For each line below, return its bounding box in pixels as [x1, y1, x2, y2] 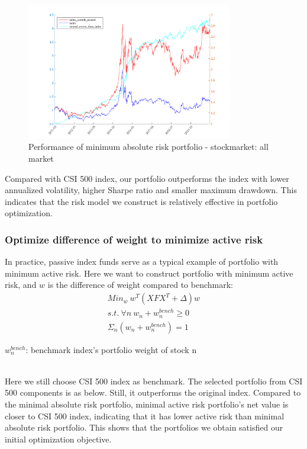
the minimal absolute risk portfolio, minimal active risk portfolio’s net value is [5, 398, 289, 410]
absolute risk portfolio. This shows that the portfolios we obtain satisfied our [5, 421, 283, 434]
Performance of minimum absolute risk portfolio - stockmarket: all [28, 140, 269, 153]
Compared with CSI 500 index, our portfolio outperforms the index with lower [5, 172, 289, 184]
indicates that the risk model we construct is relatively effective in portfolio [5, 195, 278, 207]
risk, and [5, 278, 37, 291]
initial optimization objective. [5, 432, 112, 445]
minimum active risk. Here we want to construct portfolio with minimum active [5, 267, 293, 279]
